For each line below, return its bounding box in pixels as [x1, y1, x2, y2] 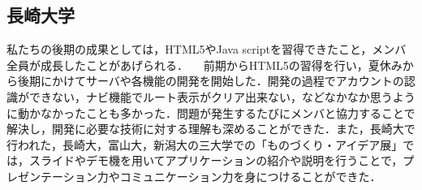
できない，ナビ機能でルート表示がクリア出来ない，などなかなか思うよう [28, 88, 416, 105]
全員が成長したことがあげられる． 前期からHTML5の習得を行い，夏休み [6, 56, 403, 73]
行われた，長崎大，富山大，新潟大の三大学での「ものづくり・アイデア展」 [6, 136, 403, 153]
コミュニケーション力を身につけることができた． [119, 167, 381, 184]
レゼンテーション [6, 167, 97, 184]
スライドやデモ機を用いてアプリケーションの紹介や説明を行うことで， [28, 152, 403, 169]
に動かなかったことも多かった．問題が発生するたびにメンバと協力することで [6, 104, 416, 121]
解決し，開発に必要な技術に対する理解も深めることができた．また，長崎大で [6, 120, 416, 137]
